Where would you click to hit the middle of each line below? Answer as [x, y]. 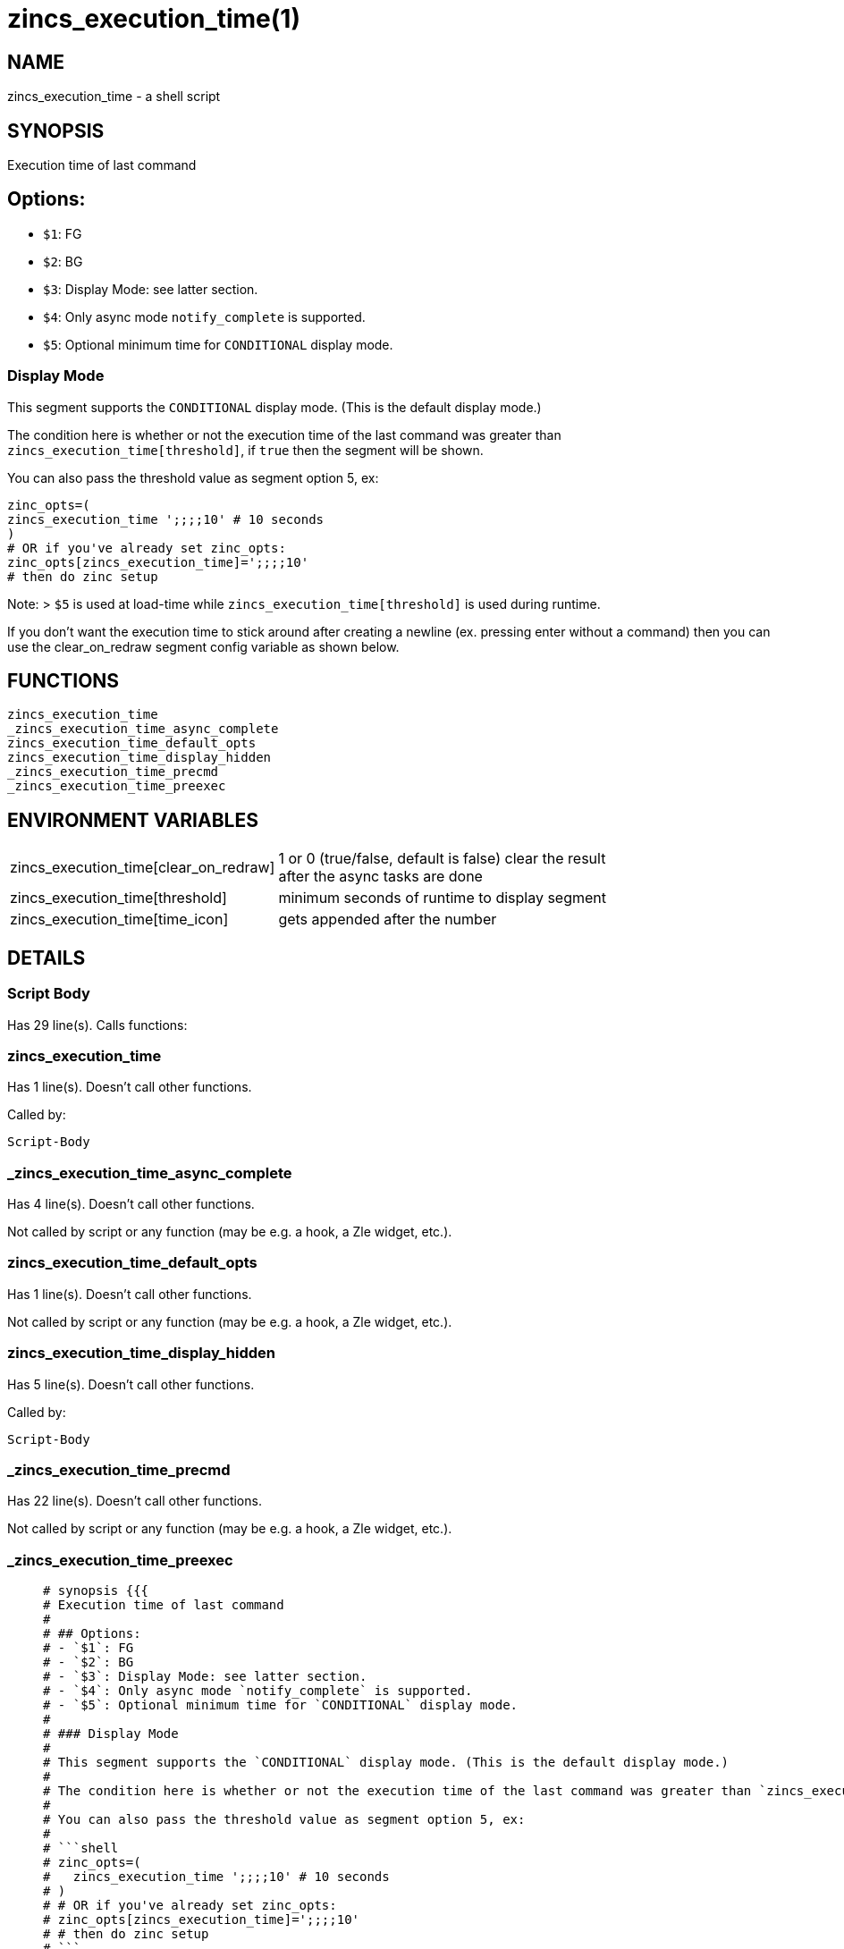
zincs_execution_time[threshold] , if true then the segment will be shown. [245, 450]
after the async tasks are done [380, 877]
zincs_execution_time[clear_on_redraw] [143, 868]
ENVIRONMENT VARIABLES [133, 820]
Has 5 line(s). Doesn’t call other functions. [131, 1384]
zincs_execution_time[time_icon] [119, 920]
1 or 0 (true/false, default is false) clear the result [442, 859]
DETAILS [46, 958]
